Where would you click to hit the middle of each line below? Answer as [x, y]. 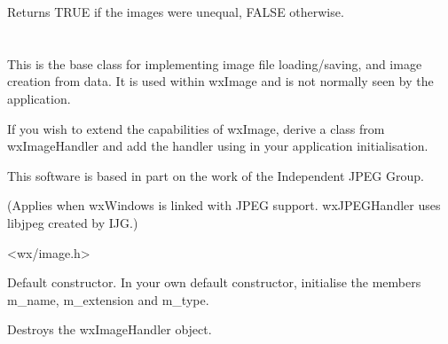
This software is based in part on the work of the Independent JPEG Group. [216, 175]
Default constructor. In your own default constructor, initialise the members [214, 282]
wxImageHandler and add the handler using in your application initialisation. [218, 146]
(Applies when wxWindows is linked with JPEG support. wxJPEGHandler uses [224, 205]
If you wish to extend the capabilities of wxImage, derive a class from [196, 128]
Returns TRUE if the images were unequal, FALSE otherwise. [176, 12]
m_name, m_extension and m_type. [108, 299]
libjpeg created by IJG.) [73, 222]
